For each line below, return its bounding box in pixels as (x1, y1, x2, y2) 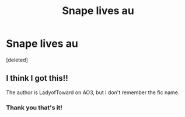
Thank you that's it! (6, 104, 62, 112)
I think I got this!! (6, 73, 68, 83)
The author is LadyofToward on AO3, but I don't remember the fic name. (6, 89, 180, 96)
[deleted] (6, 56, 28, 63)
